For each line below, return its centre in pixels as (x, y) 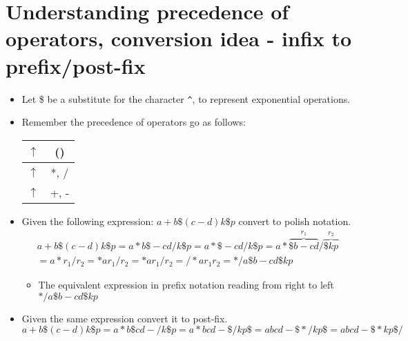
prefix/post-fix (76, 65)
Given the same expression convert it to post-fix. (125, 318)
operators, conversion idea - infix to (179, 38)
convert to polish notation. (295, 221)
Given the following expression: (88, 221)
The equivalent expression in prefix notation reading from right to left (186, 285)
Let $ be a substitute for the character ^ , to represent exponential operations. (186, 98)
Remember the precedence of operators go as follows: (134, 122)
